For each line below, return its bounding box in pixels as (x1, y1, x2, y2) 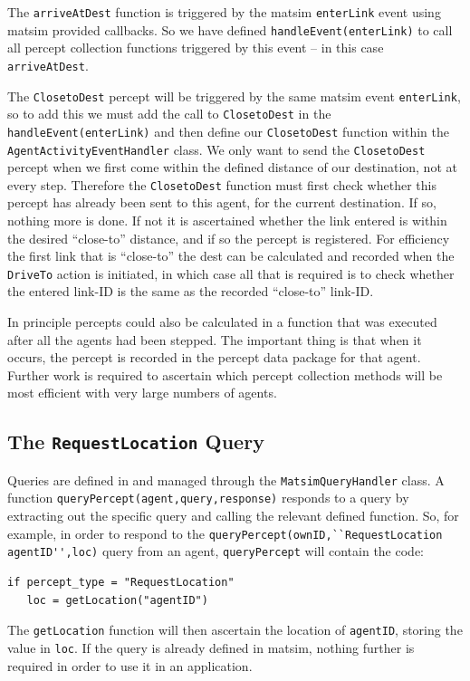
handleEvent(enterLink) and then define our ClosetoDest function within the (7, 121, 449, 140)
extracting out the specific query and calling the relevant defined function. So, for (7, 506, 459, 525)
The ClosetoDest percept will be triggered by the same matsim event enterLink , (7, 86, 461, 105)
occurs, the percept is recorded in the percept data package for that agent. (7, 348, 421, 367)
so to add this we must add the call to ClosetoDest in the (7, 104, 331, 123)
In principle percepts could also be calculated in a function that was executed (7, 312, 437, 331)
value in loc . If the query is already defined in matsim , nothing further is (7, 638, 415, 657)
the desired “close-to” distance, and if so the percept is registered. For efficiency (7, 228, 450, 247)
